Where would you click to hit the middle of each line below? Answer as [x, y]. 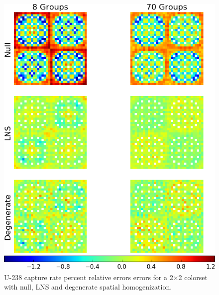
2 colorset [193, 277]
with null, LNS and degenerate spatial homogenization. [88, 287]
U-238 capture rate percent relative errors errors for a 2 [89, 277]
